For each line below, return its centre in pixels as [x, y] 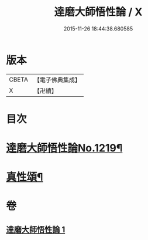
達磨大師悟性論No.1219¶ [64, 148]
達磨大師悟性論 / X [98, 12]
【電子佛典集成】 [57, 80]
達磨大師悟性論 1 [36, 229]
